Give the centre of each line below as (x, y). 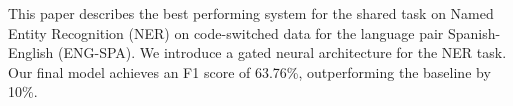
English (31, 52)
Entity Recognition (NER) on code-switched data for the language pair (226, 32)
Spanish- (474, 32)
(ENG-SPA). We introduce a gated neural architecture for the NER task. (282, 52)
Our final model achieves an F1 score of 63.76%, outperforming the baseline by (249, 71)
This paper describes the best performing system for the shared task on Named (251, 13)
